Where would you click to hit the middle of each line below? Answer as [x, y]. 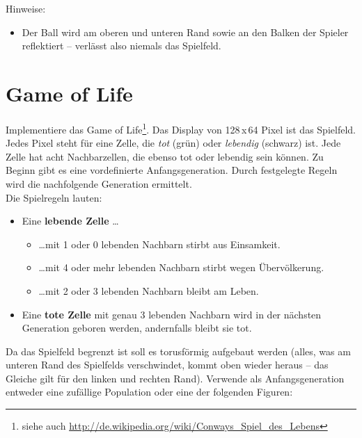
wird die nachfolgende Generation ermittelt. [99, 183]
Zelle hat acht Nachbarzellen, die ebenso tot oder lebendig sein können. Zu [165, 156]
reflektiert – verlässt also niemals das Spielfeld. [121, 46]
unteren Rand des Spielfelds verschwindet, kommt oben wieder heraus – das [167, 365]
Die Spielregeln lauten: [54, 197]
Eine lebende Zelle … [70, 221]
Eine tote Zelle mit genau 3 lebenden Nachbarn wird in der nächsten [172, 314]
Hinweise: [26, 8]
